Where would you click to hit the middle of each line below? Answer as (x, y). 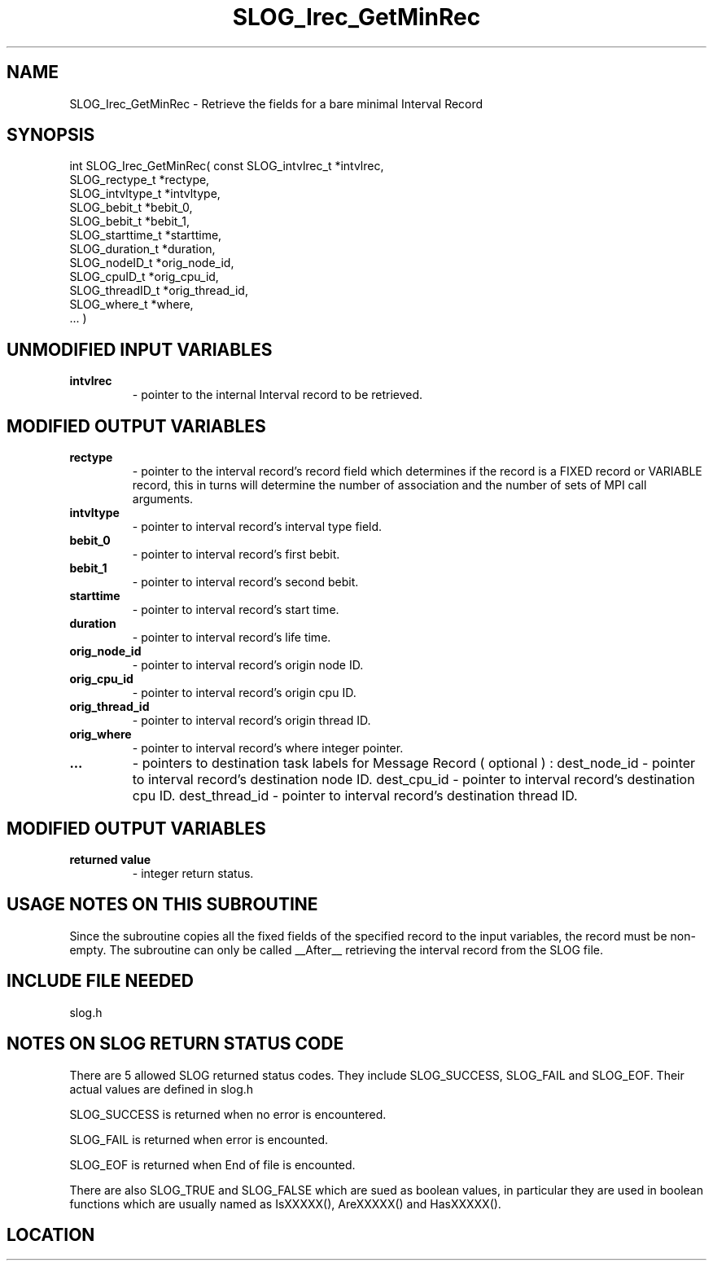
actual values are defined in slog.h (162, 1089)
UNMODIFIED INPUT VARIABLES (140, 349)
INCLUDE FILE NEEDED (101, 981)
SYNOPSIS (51, 135)
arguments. (163, 499)
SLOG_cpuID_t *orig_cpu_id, (144, 277)
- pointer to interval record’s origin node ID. (248, 665)
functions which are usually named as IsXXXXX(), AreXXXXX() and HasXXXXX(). (285, 1203)
